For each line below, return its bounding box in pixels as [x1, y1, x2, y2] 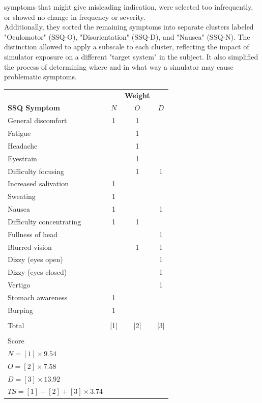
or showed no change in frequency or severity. [4, 11, 145, 22]
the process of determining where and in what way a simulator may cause [4, 61, 234, 72]
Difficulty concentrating [8, 216, 81, 226]
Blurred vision [8, 241, 52, 252]
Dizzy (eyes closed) [8, 267, 67, 277]
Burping [8, 304, 33, 315]
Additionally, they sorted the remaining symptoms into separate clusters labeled [4, 21, 254, 32]
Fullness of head [8, 228, 57, 239]
